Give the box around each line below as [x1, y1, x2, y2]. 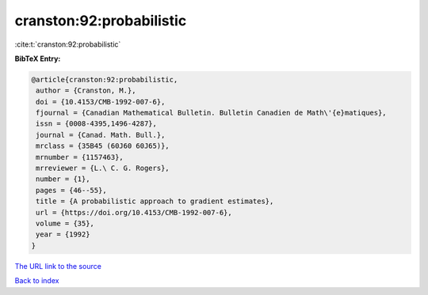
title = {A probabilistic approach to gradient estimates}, [36, 197, 274, 206]
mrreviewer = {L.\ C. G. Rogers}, [36, 164, 170, 173]
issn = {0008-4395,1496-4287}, [36, 119, 158, 128]
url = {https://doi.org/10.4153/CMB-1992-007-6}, [36, 208, 233, 217]
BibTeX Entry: [14, 54, 61, 63]
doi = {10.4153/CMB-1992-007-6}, [36, 97, 166, 106]
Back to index [14, 276, 59, 286]
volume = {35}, [36, 219, 95, 228]
